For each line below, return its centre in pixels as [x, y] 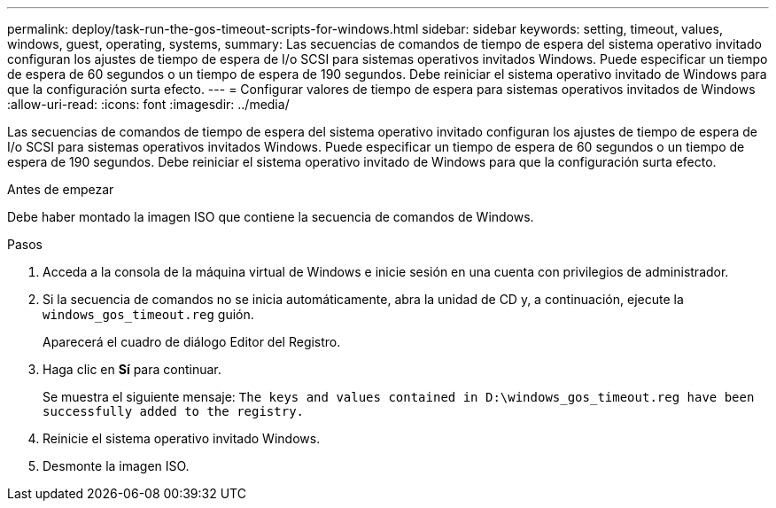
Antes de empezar [61, 189]
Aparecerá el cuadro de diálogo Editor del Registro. [192, 342]
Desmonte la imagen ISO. [116, 466]
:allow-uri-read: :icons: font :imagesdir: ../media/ [148, 104]
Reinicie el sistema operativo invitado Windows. [182, 438]
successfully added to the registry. [174, 411]
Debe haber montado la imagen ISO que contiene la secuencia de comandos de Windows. [271, 217]
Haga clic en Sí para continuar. [132, 369]
